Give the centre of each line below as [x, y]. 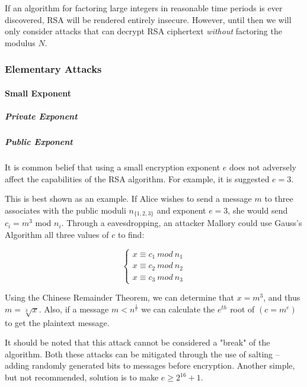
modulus [20, 42]
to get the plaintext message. [57, 322]
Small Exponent [38, 93]
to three [279, 199]
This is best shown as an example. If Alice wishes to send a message [128, 199]
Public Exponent [39, 141]
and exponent [181, 210]
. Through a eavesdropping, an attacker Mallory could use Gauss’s [182, 223]
